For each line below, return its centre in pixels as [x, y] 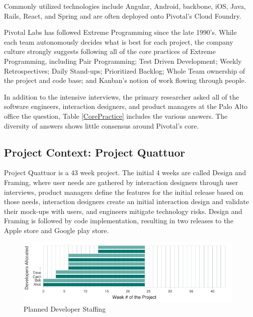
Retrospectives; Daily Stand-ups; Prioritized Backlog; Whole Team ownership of [125, 70]
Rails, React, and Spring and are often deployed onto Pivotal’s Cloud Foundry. [123, 15]
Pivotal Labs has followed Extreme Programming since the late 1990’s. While [120, 32]
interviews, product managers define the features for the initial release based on [124, 192]
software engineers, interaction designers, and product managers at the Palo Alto [126, 106]
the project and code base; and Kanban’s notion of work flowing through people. [125, 80]
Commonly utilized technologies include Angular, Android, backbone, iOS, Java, [125, 6]
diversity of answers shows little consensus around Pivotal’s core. [101, 125]
